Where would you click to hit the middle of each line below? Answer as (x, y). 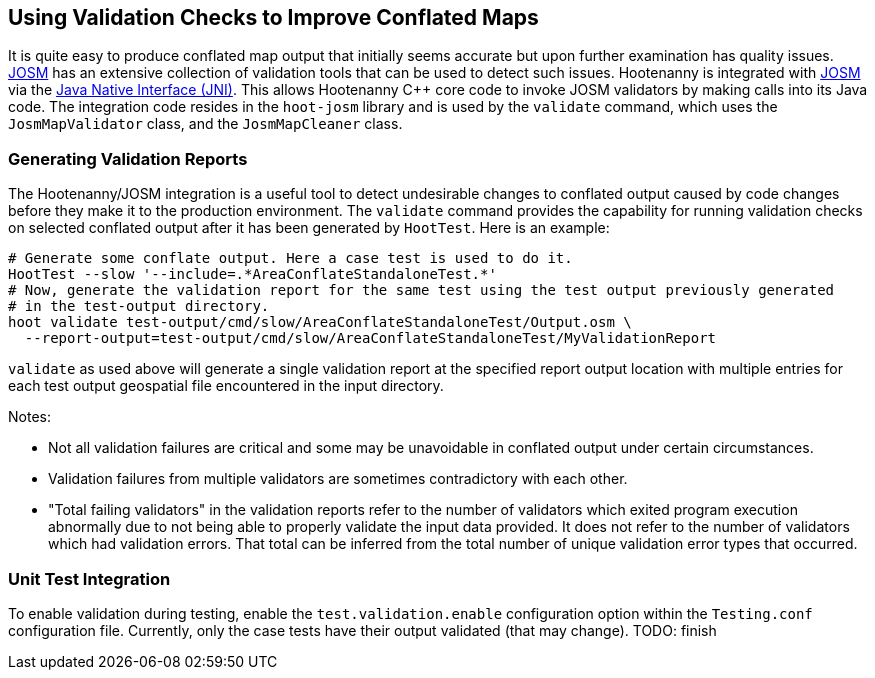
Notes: (29, 417)
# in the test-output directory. (139, 306)
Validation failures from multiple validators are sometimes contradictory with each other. (338, 479)
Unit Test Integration (89, 578)
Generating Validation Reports (128, 158)
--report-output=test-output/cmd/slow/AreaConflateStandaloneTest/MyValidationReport (370, 338)
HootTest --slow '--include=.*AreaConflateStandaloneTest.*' (252, 274)
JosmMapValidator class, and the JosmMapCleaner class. (205, 124)
